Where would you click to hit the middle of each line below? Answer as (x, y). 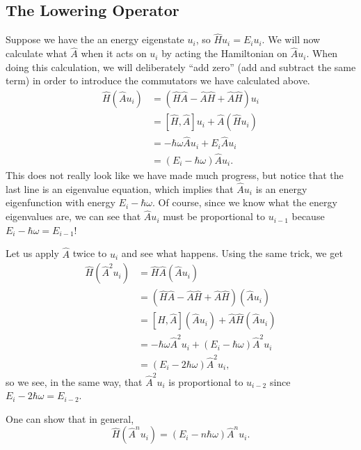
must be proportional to (214, 216)
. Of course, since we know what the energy (245, 202)
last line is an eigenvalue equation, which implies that (120, 188)
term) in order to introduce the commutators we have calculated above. (158, 80)
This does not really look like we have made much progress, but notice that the (175, 175)
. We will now (291, 39)
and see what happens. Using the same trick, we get (232, 253)
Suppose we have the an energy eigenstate (95, 39)
